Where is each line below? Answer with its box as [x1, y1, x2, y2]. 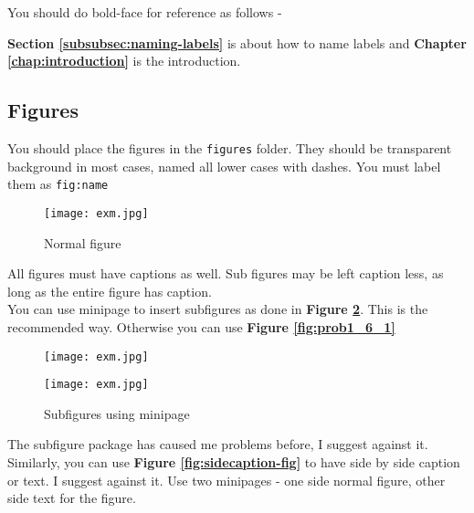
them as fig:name [7, 174, 109, 194]
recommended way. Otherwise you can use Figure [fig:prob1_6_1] [7, 317, 395, 336]
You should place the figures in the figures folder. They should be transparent [7, 138, 452, 157]
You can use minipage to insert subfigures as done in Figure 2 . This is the [7, 299, 428, 319]
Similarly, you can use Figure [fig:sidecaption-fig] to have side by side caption [7, 453, 460, 472]
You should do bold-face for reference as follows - [7, 3, 282, 21]
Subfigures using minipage [44, 403, 190, 423]
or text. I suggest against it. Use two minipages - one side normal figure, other [7, 470, 446, 489]
